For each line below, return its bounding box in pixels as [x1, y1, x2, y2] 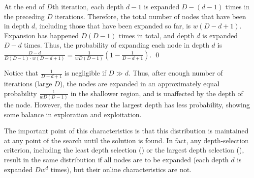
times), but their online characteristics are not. [50, 164, 192, 174]
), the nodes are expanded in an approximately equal [60, 78, 220, 89]
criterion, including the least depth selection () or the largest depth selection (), [4, 145, 244, 155]
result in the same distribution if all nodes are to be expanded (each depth [4, 154, 229, 164]
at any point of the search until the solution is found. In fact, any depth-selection [4, 135, 249, 145]
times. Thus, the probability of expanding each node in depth [24, 40, 209, 50]
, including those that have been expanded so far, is [35, 21, 191, 31]
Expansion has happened [4, 30, 79, 40]
